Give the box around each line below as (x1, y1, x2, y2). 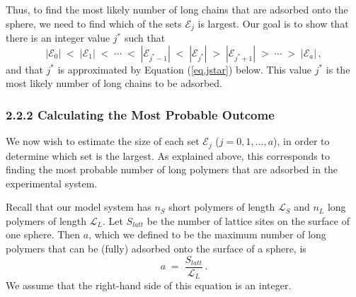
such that (124, 30, 166, 45)
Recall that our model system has (6, 199, 151, 214)
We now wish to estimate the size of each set (6, 134, 200, 148)
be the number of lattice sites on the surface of (147, 213, 350, 228)
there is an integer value (6, 30, 110, 45)
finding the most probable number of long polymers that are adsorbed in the (6, 162, 338, 177)
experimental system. (6, 175, 98, 190)
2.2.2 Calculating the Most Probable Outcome (6, 105, 275, 123)
